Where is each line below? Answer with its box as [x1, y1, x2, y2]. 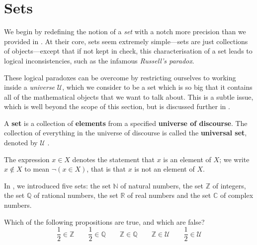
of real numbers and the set [127, 190, 211, 200]
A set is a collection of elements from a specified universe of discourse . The [4, 118, 248, 128]
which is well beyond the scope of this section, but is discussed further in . [4, 101, 230, 112]
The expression [4, 154, 50, 164]
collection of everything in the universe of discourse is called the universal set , [4, 127, 247, 138]
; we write [219, 154, 250, 164]
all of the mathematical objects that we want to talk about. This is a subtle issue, [4, 91, 254, 102]
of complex [220, 190, 254, 200]
